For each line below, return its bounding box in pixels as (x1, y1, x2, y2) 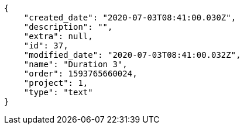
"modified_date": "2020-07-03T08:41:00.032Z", (23, 50, 241, 60)
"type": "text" (23, 88, 93, 97)
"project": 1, (23, 78, 88, 88)
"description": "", (23, 22, 113, 32)
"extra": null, (23, 32, 93, 41)
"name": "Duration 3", (23, 60, 128, 69)
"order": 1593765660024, (23, 69, 138, 78)
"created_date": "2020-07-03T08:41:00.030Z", (23, 13, 236, 22)
